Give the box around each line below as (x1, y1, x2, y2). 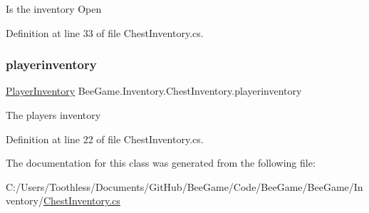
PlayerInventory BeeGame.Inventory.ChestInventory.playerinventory (6, 83, 302, 98)
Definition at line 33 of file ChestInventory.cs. (6, 25, 204, 40)
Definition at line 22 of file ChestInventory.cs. (6, 131, 204, 146)
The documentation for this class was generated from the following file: (6, 155, 316, 170)
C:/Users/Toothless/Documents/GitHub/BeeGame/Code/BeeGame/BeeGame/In (6, 179, 363, 194)
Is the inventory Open (6, 1, 102, 16)
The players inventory (6, 108, 101, 122)
